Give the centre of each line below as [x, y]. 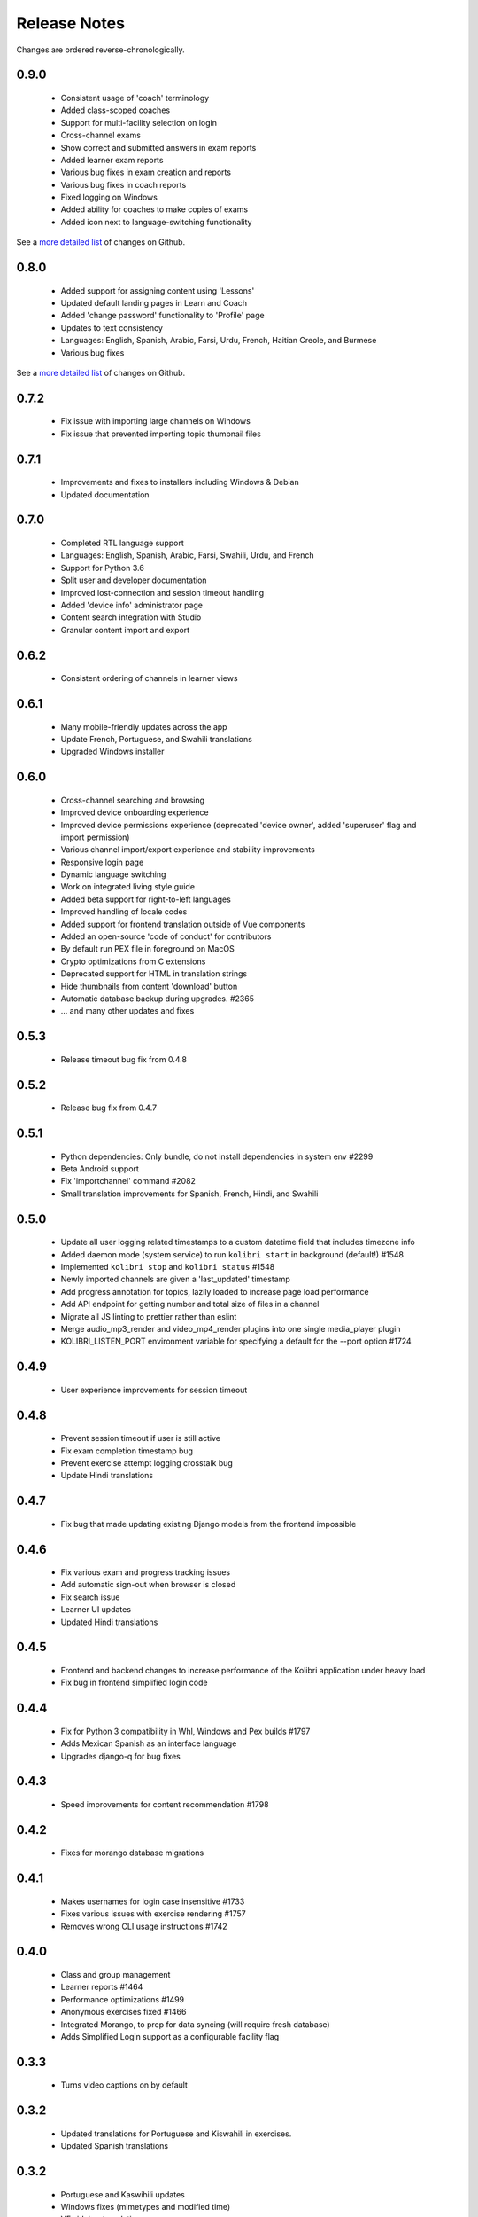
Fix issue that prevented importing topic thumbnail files [161, 434]
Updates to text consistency [112, 327]
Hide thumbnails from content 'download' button [149, 986]
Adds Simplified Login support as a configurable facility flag [170, 2037]
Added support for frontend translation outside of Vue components [183, 924]
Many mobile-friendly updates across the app [144, 726]
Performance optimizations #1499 [123, 1999]
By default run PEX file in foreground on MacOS [147, 949]
